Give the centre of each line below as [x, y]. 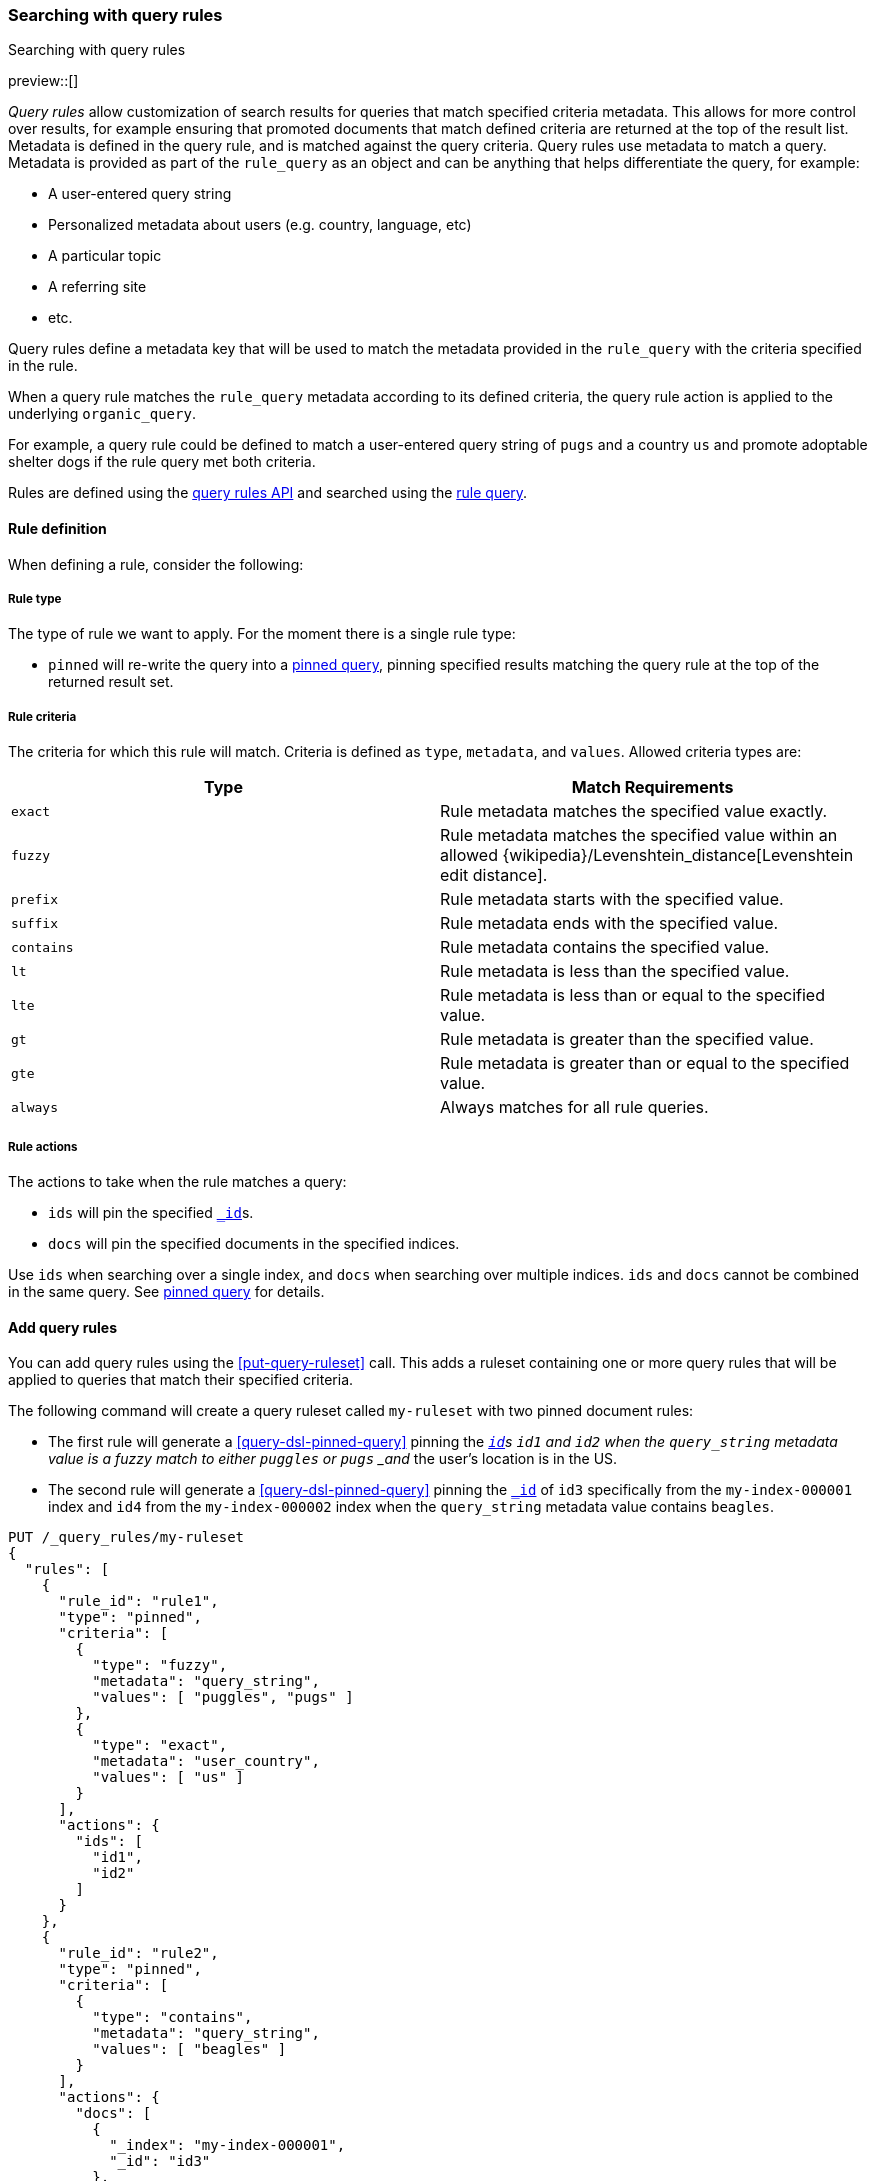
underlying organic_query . [102, 414]
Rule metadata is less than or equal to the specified [632, 995]
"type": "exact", [160, 1745]
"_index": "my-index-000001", [227, 2145]
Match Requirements [652, 787]
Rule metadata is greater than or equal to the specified [645, 1063]
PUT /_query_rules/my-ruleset [126, 1537]
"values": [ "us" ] [168, 1777]
